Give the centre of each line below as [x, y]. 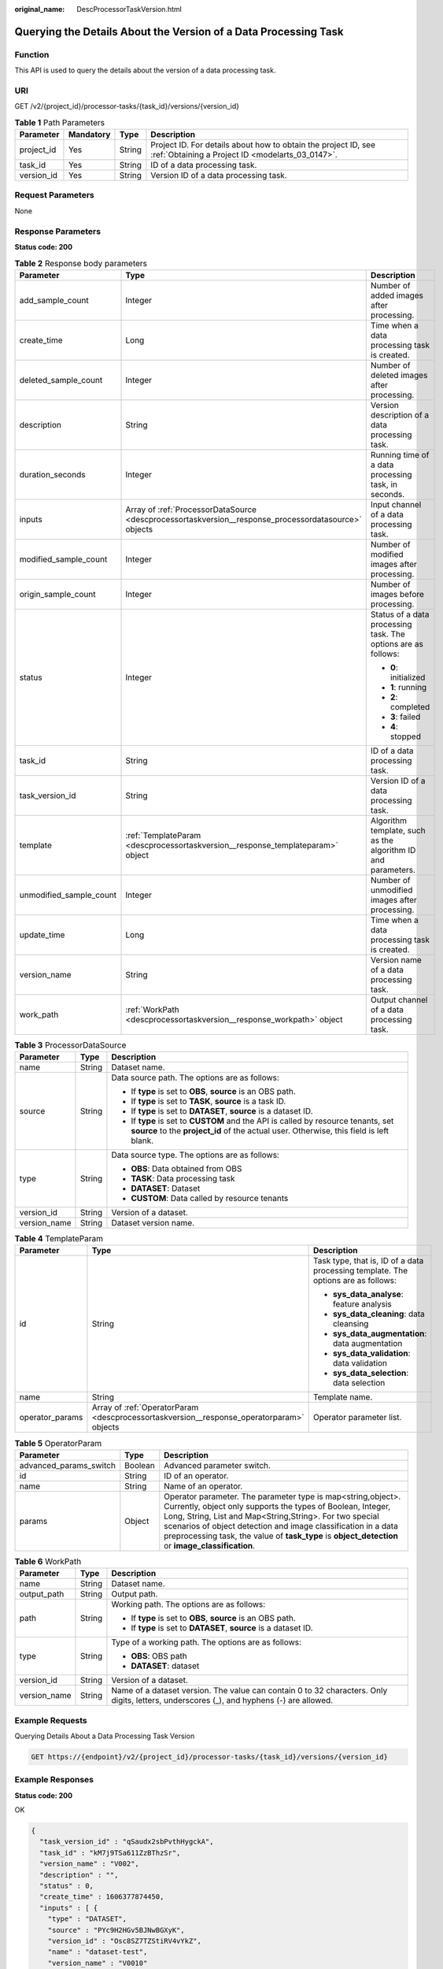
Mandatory [89, 135]
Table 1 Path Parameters [60, 122]
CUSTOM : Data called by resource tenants [210, 1199]
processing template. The [360, 1270]
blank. [142, 1140]
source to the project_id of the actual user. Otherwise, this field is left [260, 1131]
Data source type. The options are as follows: [195, 1155]
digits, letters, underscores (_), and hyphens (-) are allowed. [222, 1700]
